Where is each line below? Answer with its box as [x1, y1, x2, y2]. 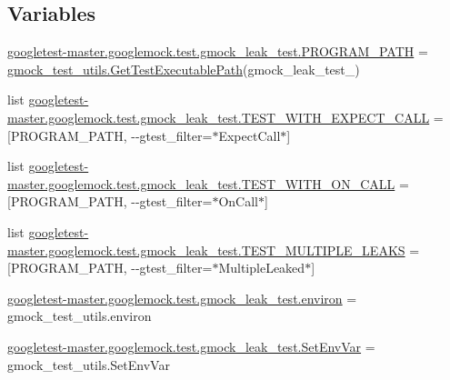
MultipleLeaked [218, 258, 305, 277]
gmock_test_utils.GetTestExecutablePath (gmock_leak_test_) [7, 59, 360, 78]
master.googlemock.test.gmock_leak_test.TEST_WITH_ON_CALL [7, 174, 395, 193]
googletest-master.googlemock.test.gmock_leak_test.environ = [7, 288, 357, 307]
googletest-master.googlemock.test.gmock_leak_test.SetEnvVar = [7, 336, 375, 355]
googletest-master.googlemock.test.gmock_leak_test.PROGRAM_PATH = [7, 42, 428, 61]
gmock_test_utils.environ [7, 306, 152, 325]
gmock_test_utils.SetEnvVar [7, 355, 170, 374]
